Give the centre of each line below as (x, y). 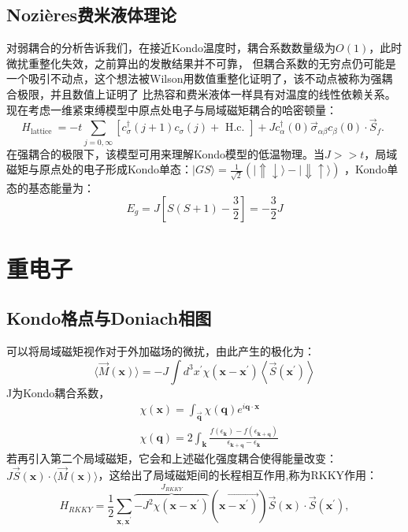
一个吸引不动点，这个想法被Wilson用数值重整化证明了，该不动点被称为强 (194, 78)
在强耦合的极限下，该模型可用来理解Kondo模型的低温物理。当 (166, 153)
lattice (41, 131)
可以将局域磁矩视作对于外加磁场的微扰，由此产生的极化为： (161, 351)
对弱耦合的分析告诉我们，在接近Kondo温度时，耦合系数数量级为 (171, 48)
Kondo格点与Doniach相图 (109, 318)
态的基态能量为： (50, 188)
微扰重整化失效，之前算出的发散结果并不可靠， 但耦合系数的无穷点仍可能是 (201, 63)
